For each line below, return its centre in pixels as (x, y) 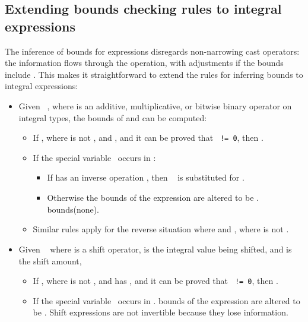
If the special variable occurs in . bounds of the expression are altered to (166, 300)
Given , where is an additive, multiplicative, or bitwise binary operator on (155, 105)
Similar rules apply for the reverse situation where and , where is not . (161, 229)
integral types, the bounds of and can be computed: (113, 117)
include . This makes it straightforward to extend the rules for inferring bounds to (154, 74)
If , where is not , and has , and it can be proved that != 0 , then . (155, 281)
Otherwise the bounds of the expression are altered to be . (153, 198)
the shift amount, (50, 261)
